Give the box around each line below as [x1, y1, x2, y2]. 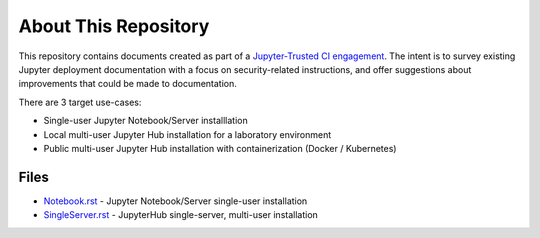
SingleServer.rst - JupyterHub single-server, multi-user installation [43, 209, 319, 221]
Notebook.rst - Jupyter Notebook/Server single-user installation [43, 195, 308, 207]
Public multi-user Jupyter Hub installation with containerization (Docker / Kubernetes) [43, 142, 397, 154]
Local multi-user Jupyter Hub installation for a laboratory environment [43, 128, 332, 140]
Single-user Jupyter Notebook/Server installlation [43, 115, 249, 127]
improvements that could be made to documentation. [18, 78, 237, 90]
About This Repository [18, 15, 210, 37]
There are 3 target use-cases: [18, 96, 142, 108]
